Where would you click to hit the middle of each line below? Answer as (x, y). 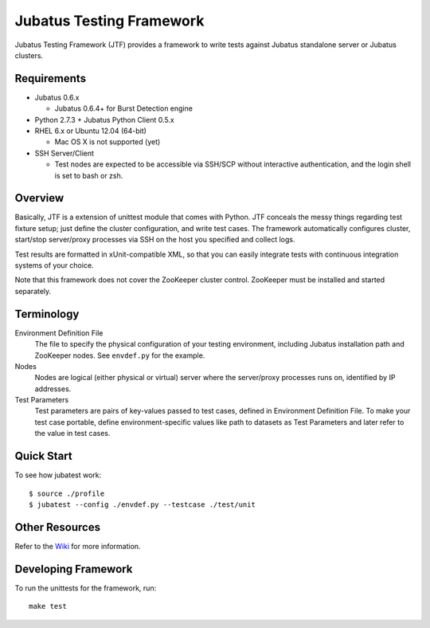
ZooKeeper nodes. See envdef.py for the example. (120, 355)
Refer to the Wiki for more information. (78, 546)
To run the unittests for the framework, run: (86, 588)
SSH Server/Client (64, 153)
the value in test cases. (72, 434)
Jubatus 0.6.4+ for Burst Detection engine (123, 108)
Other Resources (58, 527)
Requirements (51, 78)
